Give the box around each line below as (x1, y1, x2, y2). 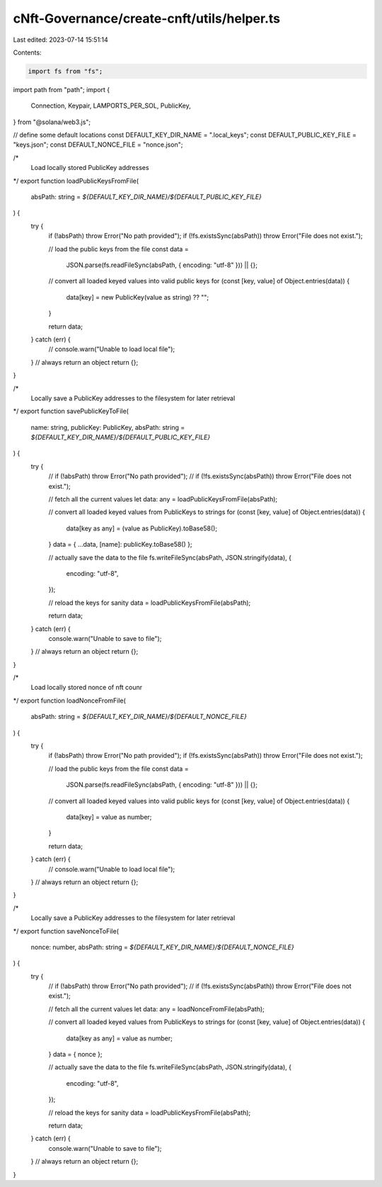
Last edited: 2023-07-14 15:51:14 (13, 35, 109, 44)
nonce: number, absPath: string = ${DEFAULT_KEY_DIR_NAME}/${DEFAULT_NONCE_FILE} (30, 943, 294, 951)
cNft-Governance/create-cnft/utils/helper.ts (13, 11, 281, 26)
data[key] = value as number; (66, 813, 152, 821)
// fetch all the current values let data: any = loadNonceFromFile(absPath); (48, 1004, 265, 1013)
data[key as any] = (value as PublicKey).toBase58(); (66, 524, 218, 533)
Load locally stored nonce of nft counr (30, 683, 143, 692)
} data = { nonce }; (48, 1050, 103, 1059)
